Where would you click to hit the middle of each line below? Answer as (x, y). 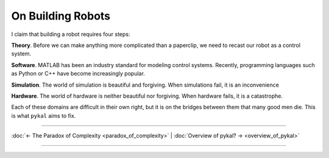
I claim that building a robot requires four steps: (71, 34)
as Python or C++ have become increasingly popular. (78, 74)
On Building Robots (61, 16)
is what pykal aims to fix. (44, 115)
